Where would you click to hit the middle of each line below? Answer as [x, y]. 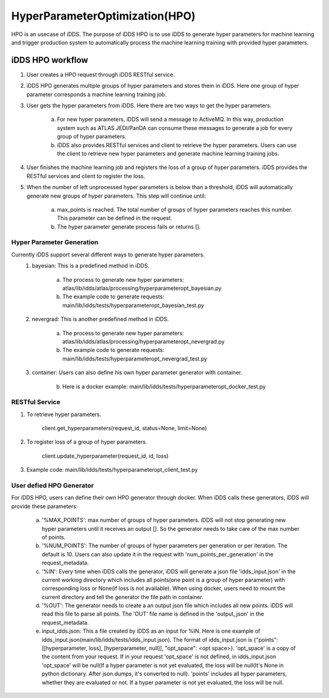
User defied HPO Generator [53, 485]
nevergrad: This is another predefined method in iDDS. [101, 319]
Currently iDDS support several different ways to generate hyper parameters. [108, 254]
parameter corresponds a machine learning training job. [97, 94]
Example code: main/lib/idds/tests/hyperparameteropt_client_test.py [112, 470]
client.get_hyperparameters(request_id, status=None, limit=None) [124, 428]
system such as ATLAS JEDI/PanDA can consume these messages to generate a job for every [175, 128]
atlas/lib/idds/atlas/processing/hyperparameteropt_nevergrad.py [143, 341]
